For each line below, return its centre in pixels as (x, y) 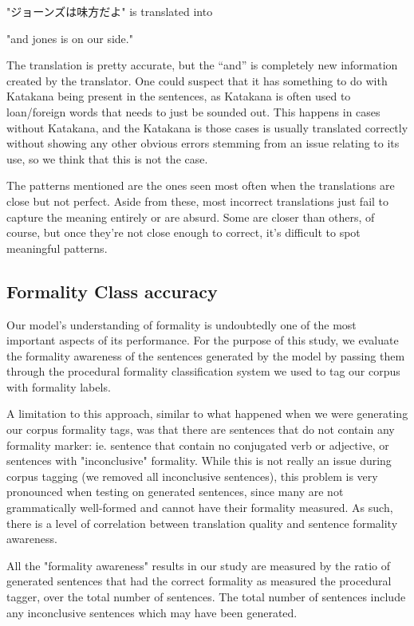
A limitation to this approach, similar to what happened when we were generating (207, 413)
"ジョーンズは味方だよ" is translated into (110, 11)
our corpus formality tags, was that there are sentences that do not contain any (201, 429)
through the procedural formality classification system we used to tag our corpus (203, 371)
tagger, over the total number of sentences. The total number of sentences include (206, 597)
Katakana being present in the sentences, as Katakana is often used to (179, 96)
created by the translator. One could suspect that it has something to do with (197, 80)
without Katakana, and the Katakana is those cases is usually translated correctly (207, 127)
